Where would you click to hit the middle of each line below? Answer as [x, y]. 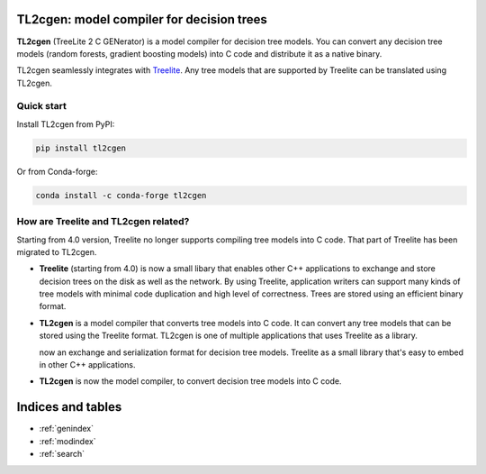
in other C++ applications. [87, 365]
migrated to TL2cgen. [57, 251]
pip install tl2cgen [81, 148]
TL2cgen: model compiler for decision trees [142, 19]
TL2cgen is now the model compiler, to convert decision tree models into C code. [190, 381]
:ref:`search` [62, 454]
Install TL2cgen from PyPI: [66, 124]
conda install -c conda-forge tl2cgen [121, 195]
